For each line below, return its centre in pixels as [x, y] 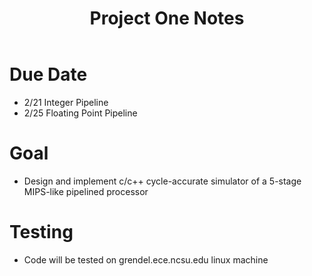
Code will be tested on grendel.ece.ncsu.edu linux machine [146, 259]
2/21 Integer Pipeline [66, 102]
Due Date [48, 74]
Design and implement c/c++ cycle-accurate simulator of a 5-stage [162, 181]
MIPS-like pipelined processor [86, 191]
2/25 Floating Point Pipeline [80, 113]
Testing [41, 232]
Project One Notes [167, 18]
